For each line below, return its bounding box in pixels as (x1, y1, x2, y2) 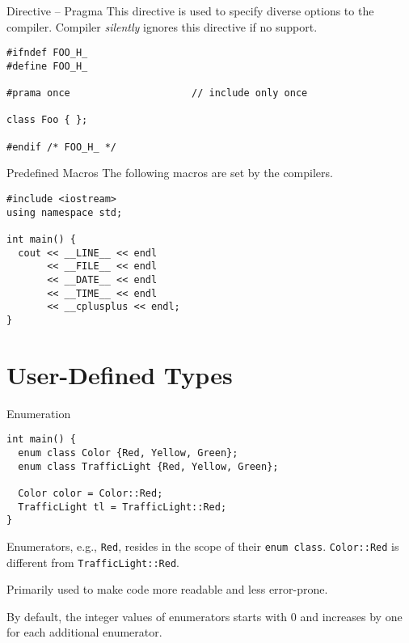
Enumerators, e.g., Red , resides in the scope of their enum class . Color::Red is (6, 537, 399, 554)
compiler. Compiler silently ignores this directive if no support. (6, 18, 318, 35)
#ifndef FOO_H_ (6, 47, 88, 59)
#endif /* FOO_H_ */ (6, 141, 117, 153)
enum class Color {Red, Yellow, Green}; (18, 446, 238, 459)
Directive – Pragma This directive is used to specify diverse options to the (6, 2, 374, 19)
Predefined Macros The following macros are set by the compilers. (6, 164, 333, 181)
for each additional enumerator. (6, 624, 162, 641)
